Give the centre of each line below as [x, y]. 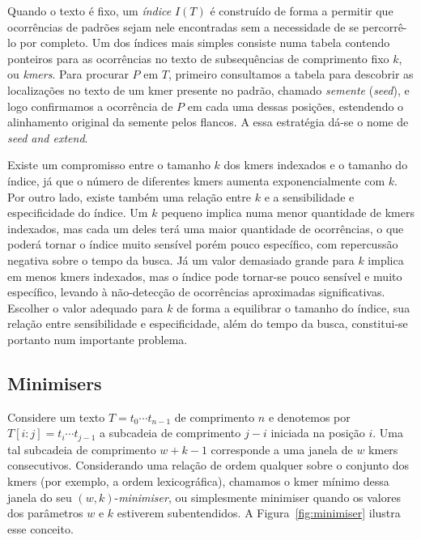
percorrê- [385, 26]
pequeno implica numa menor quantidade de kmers [288, 213]
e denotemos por [309, 417]
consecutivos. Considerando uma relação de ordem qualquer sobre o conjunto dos [208, 465]
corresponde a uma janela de [282, 449]
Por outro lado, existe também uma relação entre [130, 196]
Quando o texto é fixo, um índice [89, 11]
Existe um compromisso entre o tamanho [109, 165]
